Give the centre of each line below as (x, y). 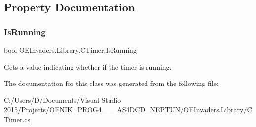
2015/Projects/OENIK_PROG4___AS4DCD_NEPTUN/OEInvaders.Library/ (126, 109)
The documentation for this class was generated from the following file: (111, 83)
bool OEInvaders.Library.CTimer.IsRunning (70, 50)
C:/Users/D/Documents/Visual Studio (63, 100)
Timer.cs (17, 119)
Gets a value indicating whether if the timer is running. (88, 66)
